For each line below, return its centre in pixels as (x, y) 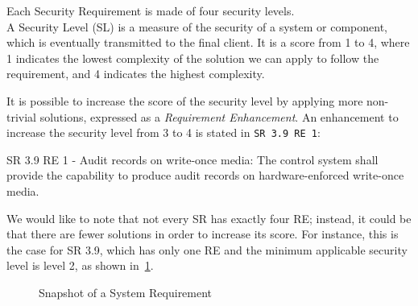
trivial (22, 116)
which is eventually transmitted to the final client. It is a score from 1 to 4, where (208, 42)
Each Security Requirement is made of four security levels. (151, 10)
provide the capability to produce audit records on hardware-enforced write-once (205, 175)
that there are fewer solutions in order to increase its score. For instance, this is (203, 234)
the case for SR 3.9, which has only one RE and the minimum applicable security (207, 249)
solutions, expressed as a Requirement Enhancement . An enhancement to (219, 116)
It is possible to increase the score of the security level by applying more (185, 100)
